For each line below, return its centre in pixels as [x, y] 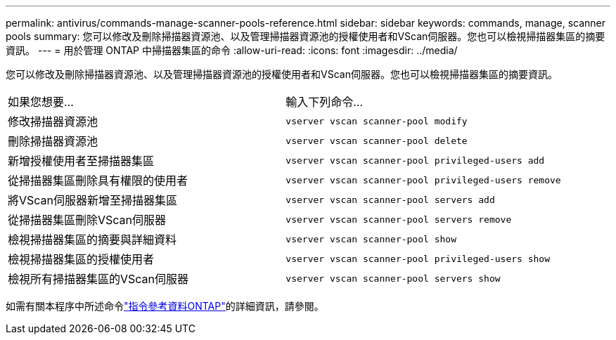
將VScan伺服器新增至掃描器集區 [93, 200]
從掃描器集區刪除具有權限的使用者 [98, 181]
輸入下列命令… [325, 102]
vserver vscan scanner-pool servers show [393, 278]
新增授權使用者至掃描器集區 [81, 161]
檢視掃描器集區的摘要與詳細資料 [92, 240]
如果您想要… [41, 102]
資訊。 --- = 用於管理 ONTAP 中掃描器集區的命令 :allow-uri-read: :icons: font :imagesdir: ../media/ [232, 50]
